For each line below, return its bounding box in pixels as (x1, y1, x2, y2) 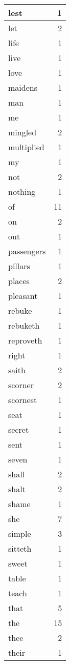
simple (8, 528, 31, 539)
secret (8, 424, 29, 435)
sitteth (8, 542, 32, 554)
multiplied (8, 141, 44, 153)
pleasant (8, 290, 38, 301)
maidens (8, 82, 37, 93)
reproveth (8, 334, 42, 346)
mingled (8, 126, 37, 138)
